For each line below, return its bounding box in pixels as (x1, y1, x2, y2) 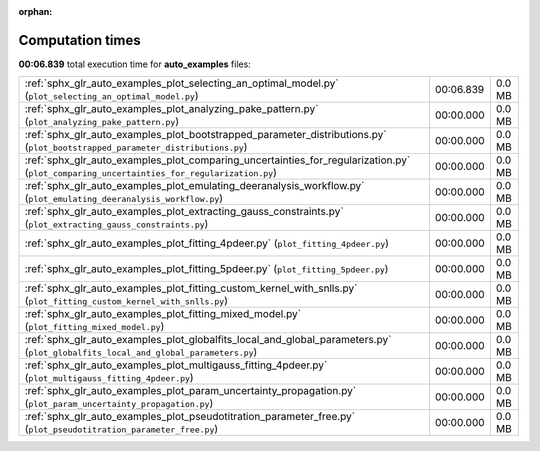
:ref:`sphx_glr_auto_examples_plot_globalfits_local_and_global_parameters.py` (24, 333, 392, 347)
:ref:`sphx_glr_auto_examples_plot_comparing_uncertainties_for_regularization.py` (24, 153, 411, 167)
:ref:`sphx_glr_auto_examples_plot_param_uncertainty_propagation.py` (24, 384, 357, 398)
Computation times (18, 31, 141, 49)
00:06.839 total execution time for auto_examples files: (18, 58, 252, 70)
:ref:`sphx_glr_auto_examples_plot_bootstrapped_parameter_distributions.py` (24, 128, 387, 142)
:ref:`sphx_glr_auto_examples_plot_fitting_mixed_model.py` (24, 307, 302, 321)
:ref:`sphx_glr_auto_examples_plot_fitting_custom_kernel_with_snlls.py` (24, 281, 358, 295)
